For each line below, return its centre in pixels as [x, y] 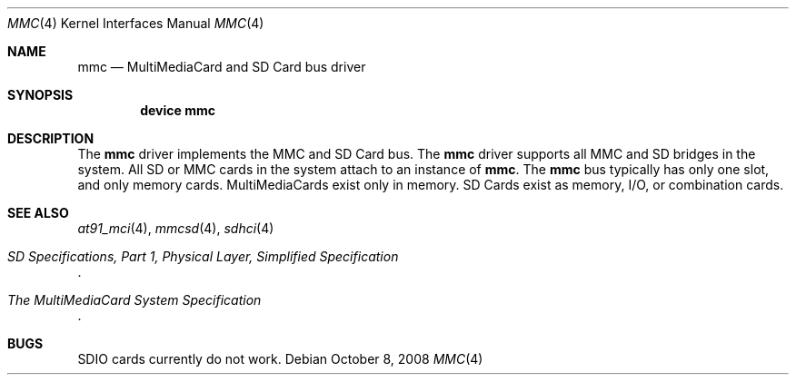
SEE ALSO [38, 213]
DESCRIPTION [51, 138]
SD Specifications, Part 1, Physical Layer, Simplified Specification [203, 256]
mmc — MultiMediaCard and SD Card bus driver [222, 67]
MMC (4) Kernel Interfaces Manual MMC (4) [136, 23]
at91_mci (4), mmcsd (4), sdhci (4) [176, 228]
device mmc [178, 110]
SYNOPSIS [40, 95]
